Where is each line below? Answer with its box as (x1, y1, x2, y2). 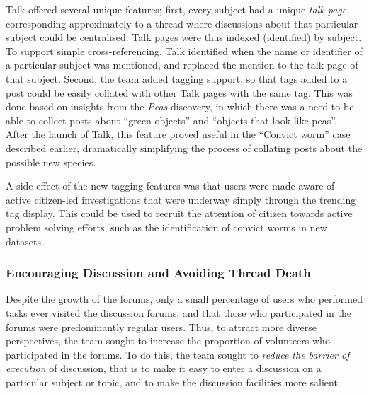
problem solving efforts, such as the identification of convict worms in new (6, 219, 327, 234)
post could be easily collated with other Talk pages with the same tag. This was (6, 85, 353, 100)
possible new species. (6, 154, 96, 169)
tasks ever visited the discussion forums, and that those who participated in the (6, 305, 352, 320)
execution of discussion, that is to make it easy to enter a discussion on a (6, 361, 322, 376)
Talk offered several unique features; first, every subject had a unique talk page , (6, 2, 350, 16)
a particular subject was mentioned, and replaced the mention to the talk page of (6, 57, 358, 72)
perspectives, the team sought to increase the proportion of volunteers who (6, 333, 330, 348)
